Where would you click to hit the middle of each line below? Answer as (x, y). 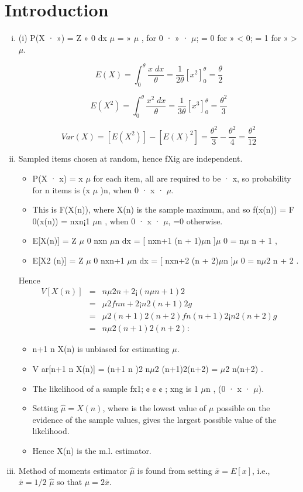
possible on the (243, 408)
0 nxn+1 (109, 260)
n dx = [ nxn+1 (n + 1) (158, 240)
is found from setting (175, 470)
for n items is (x (61, 189)
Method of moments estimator (73, 470)
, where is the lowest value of (154, 408)
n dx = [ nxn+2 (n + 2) (175, 260)
